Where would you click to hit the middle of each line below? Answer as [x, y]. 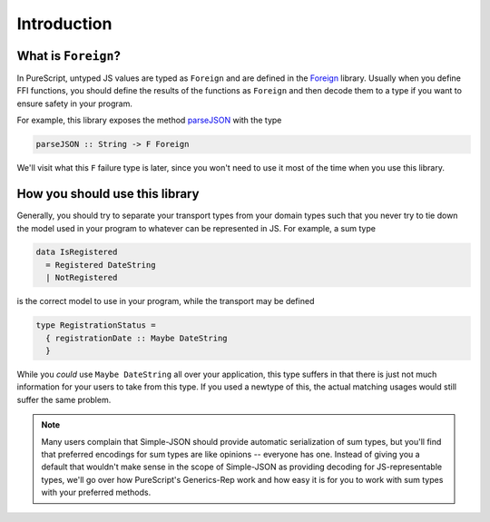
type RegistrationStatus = [96, 325]
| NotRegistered [82, 278]
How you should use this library [108, 194]
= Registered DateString [101, 265]
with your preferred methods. [96, 492]
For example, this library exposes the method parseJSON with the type [149, 120]
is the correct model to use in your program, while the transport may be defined [166, 301]
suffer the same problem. [64, 399]
